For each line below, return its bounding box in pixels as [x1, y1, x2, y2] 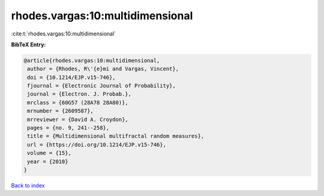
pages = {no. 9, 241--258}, [27, 124, 110, 132]
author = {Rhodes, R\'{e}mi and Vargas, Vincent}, [27, 66, 179, 72]
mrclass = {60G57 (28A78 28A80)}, [27, 99, 128, 106]
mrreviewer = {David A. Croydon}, [27, 116, 128, 123]
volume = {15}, [27, 150, 72, 156]
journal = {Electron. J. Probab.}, [27, 91, 132, 97]
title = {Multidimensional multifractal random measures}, [27, 133, 205, 139]
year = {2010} [27, 158, 68, 165]
